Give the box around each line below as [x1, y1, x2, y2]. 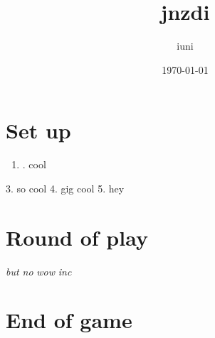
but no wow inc [6, 263, 72, 278]
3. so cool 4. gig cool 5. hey [6, 180, 125, 195]
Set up [6, 116, 71, 145]
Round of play [6, 222, 148, 251]
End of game [6, 305, 132, 334]
